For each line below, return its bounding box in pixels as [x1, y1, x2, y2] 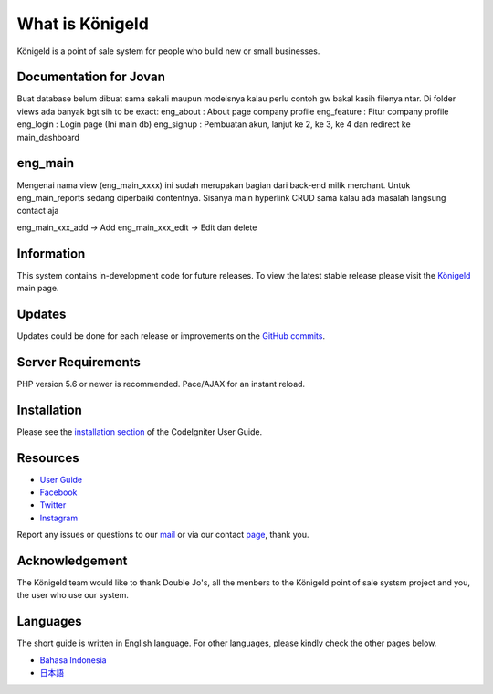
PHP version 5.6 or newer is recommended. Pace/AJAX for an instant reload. [16, 378, 306, 389]
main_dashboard [16, 131, 79, 142]
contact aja [16, 205, 59, 216]
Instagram [39, 512, 78, 523]
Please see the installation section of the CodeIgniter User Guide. [16, 426, 263, 437]
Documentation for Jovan [16, 69, 166, 85]
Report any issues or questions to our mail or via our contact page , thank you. [16, 530, 309, 541]
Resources [16, 450, 79, 466]
